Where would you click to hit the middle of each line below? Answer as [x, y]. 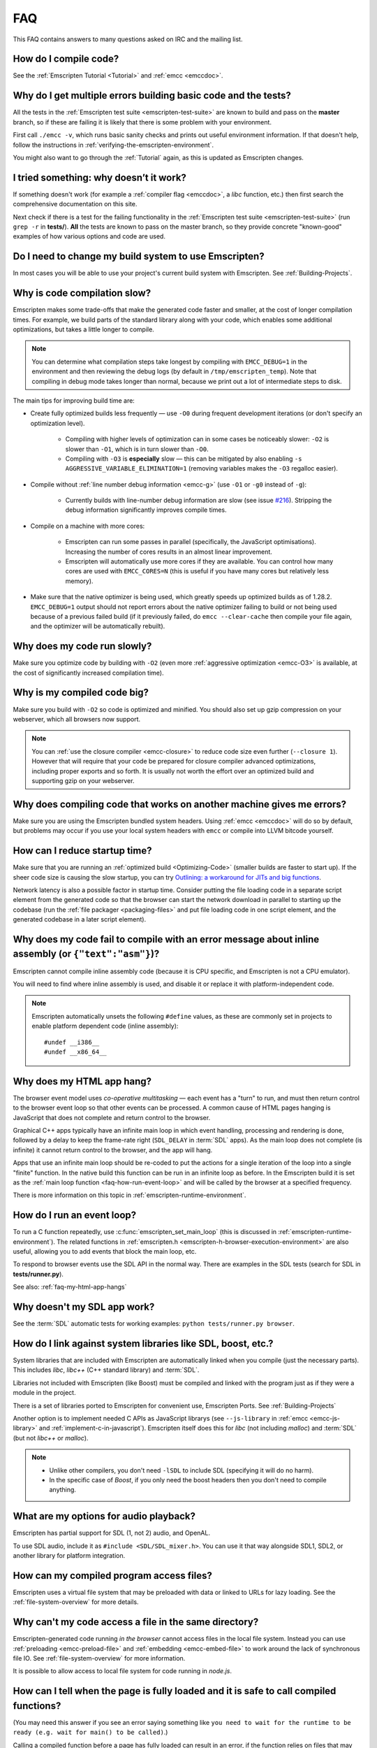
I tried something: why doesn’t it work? [99, 177]
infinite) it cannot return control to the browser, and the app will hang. [113, 1149]
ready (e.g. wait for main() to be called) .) [90, 1732]
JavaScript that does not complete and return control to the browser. [112, 1117]
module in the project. [44, 1393]
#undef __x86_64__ [76, 1052]
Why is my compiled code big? [81, 693]
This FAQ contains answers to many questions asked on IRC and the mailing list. [128, 39]
